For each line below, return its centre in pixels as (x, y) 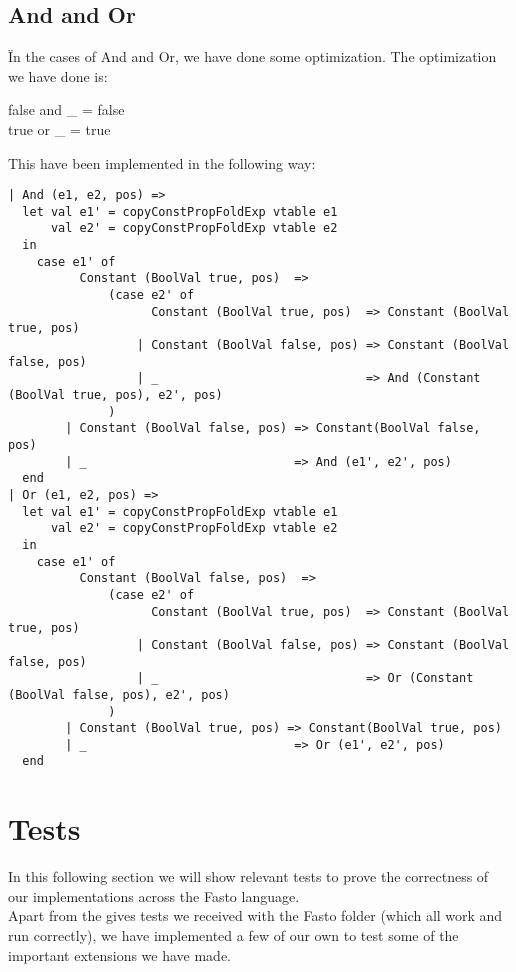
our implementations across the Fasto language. (154, 895)
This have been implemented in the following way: (162, 162)
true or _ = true (59, 128)
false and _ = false (66, 109)
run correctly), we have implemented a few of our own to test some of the (233, 935)
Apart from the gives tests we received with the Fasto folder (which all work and (255, 915)
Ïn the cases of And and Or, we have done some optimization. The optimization (252, 56)
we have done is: (58, 75)
